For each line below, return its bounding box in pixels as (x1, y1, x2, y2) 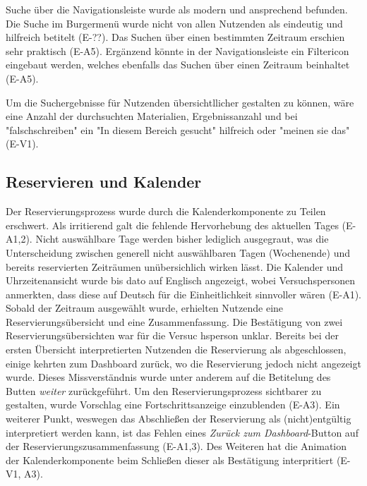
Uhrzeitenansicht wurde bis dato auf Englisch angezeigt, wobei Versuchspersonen (6, 273, 356, 288)
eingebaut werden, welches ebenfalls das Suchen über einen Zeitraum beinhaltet (6, 57, 350, 72)
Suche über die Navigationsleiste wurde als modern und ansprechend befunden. (6, 2, 348, 16)
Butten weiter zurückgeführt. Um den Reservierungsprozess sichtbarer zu (6, 383, 322, 398)
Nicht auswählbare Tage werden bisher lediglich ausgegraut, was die (35, 231, 329, 246)
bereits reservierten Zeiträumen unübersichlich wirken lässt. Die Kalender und (6, 259, 344, 274)
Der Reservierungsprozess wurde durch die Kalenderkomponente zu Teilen (6, 204, 326, 219)
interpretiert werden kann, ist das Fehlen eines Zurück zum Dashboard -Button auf (6, 425, 359, 439)
